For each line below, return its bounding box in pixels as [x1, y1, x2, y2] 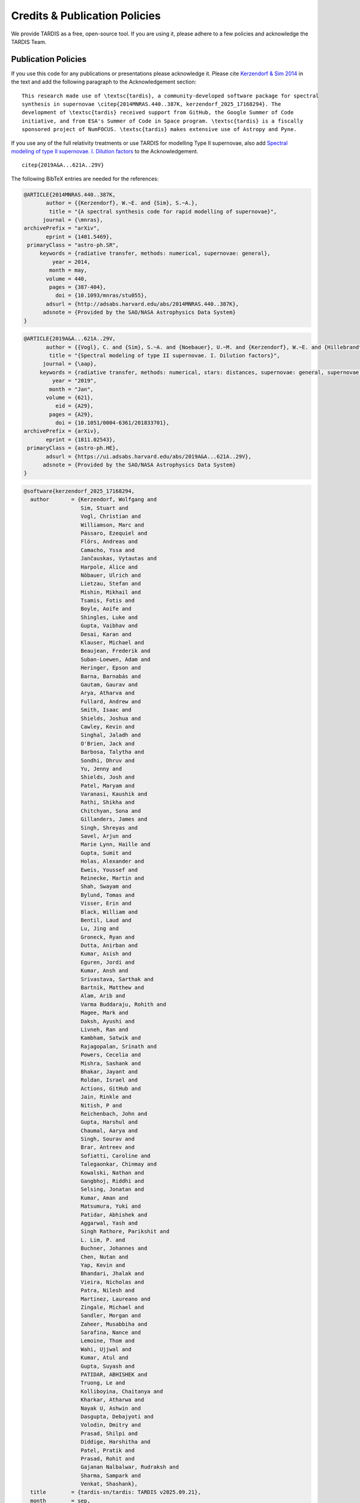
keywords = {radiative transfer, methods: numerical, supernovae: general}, [39, 250, 271, 257]
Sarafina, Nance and [80, 1329, 141, 1336]
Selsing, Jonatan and [80, 1186, 144, 1193]
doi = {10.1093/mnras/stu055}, [55, 292, 148, 299]
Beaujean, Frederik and [80, 647, 151, 655]
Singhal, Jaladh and [80, 732, 141, 739]
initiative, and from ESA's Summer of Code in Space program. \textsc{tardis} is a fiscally [22, 117, 304, 124]
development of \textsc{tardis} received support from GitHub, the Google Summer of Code [22, 109, 294, 116]
